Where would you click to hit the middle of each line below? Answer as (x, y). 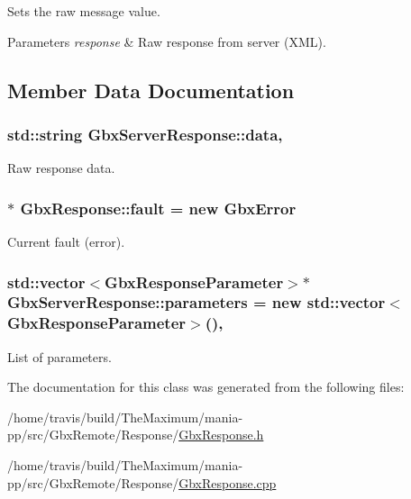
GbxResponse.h (221, 435)
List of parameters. (59, 356)
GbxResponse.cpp (228, 482)
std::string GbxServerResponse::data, (145, 134)
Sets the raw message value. (84, 11)
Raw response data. (61, 168)
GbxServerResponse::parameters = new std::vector (196, 302)
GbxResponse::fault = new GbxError (158, 208)
